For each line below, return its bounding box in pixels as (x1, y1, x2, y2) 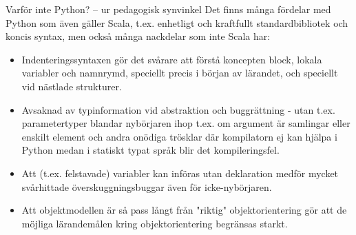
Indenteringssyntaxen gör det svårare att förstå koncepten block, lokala (21, 52, 322, 66)
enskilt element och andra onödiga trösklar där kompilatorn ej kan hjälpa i (21, 129, 337, 143)
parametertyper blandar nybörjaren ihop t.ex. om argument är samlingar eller (21, 116, 350, 130)
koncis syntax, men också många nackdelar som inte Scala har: (6, 29, 271, 43)
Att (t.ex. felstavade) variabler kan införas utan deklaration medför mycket (21, 165, 339, 180)
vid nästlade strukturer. (21, 79, 122, 93)
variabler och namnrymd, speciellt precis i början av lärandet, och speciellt (21, 65, 338, 80)
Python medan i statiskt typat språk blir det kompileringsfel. (21, 143, 280, 157)
